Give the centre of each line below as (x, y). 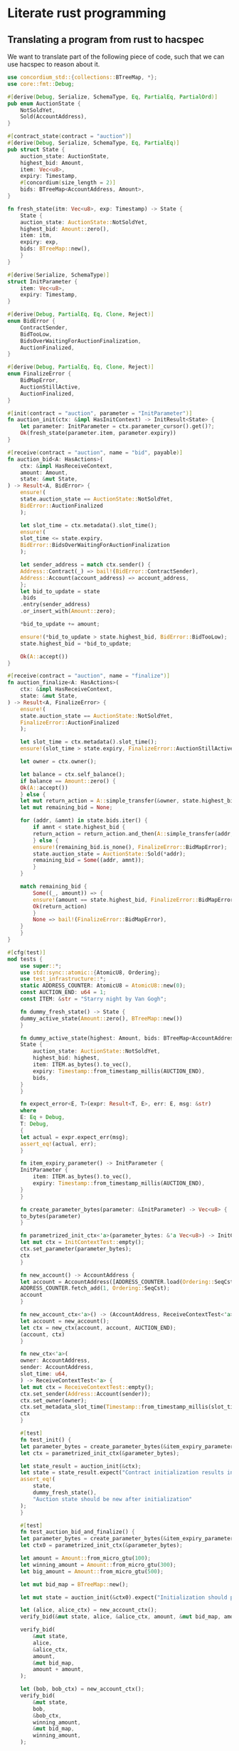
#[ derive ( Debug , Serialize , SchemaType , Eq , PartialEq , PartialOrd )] (113, 97)
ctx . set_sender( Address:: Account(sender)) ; (86, 1394)
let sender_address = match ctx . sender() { (86, 565)
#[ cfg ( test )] (27, 952)
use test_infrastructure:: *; (63, 979)
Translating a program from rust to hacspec (106, 40)
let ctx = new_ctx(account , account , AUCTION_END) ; (98, 1328)
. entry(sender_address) (55, 605)
